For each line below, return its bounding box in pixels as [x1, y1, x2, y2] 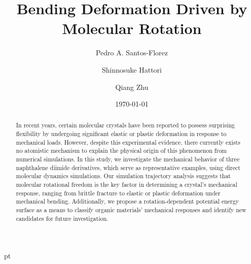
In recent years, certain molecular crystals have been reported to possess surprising [16, 121, 235, 129]
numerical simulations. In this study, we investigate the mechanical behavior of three [16, 155, 240, 163]
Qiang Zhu [115, 81, 149, 92]
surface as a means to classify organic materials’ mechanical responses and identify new [16, 206, 246, 214]
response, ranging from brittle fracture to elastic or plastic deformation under [16, 188, 221, 197]
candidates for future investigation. [16, 214, 109, 222]
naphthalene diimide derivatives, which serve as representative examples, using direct [16, 163, 240, 172]
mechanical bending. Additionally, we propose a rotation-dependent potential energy [16, 197, 239, 206]
